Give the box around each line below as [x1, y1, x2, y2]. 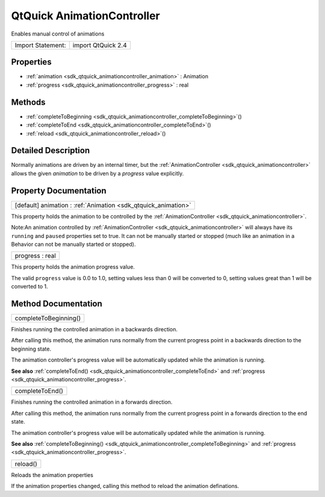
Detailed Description [11, 145, 90, 156]
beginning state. [11, 345, 51, 352]
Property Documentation [11, 186, 107, 196]
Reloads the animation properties [11, 471, 93, 478]
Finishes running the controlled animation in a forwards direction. [11, 398, 173, 406]
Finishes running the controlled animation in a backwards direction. [11, 325, 178, 333]
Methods [11, 97, 46, 107]
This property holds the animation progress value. [11, 263, 135, 270]
